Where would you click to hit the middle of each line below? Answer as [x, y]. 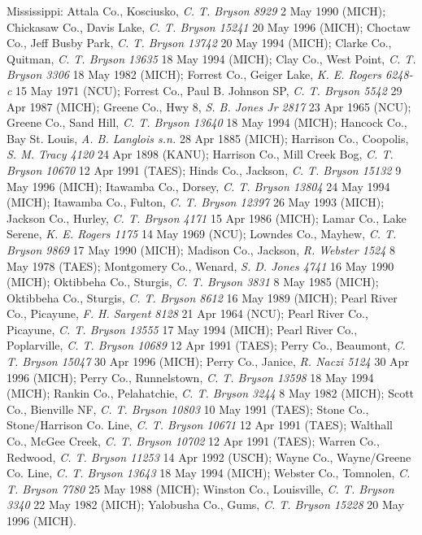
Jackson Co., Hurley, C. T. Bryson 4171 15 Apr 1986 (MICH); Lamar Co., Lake [207, 217]
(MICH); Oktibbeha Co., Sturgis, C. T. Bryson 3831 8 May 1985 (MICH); [193, 282]
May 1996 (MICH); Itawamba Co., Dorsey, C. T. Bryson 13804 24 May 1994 [198, 186]
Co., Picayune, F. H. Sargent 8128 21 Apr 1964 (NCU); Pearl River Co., [187, 313]
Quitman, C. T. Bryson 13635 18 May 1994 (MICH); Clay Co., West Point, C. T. [211, 58]
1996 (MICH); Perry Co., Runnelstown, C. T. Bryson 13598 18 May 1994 [190, 377]
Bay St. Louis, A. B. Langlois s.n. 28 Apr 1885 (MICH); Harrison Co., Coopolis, [208, 138]
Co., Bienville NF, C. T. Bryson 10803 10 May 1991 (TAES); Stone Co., [188, 409]
